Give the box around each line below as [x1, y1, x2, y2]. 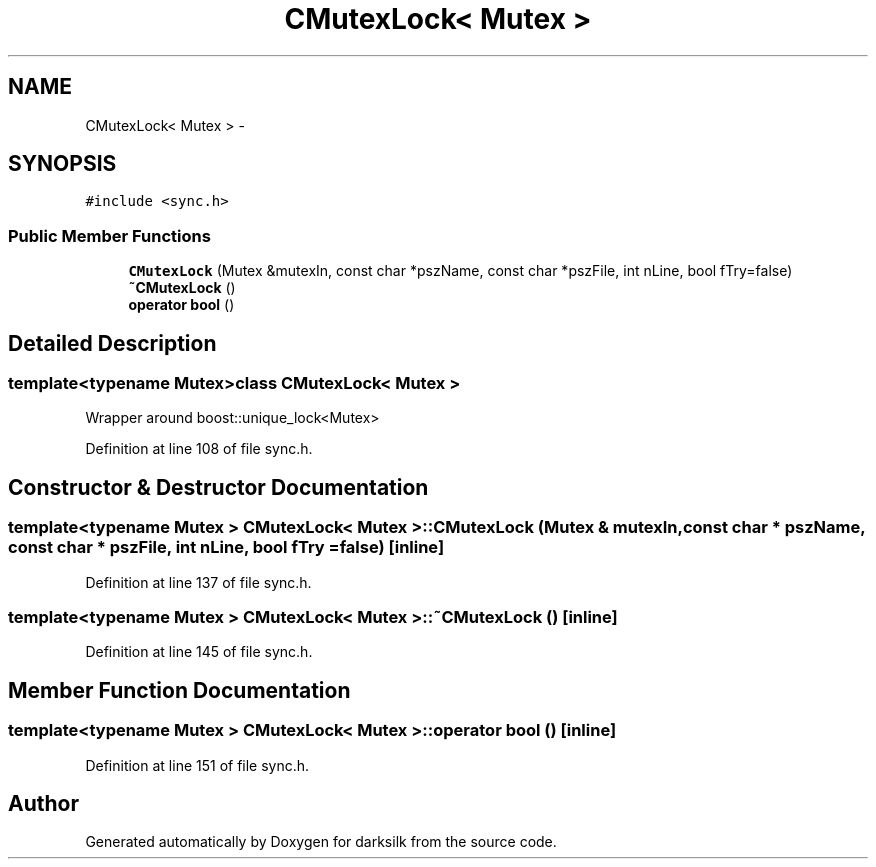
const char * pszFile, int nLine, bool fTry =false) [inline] [8, 537, 445, 558]
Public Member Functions [8, 225, 211, 246]
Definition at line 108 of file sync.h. [85, 440, 313, 458]
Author [8, 791, 79, 817]
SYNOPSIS [8, 151, 117, 177]
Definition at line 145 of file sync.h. [85, 643, 313, 661]
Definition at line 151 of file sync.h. [85, 756, 310, 774]
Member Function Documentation [8, 677, 351, 703]
